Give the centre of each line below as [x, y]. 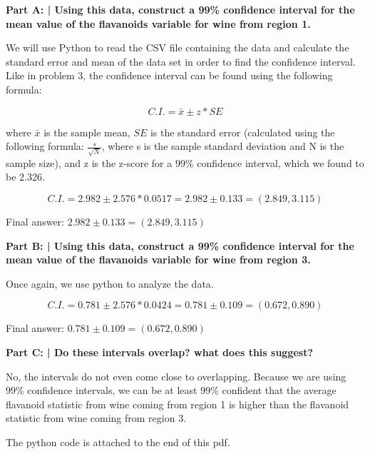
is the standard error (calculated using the [242, 132]
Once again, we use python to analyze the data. [110, 283]
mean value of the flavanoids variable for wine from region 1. [158, 23]
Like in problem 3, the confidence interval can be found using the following [169, 75]
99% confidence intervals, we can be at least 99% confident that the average [171, 390]
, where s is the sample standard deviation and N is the [223, 146]
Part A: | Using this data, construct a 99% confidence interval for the [180, 9]
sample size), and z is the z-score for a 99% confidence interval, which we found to [185, 162]
